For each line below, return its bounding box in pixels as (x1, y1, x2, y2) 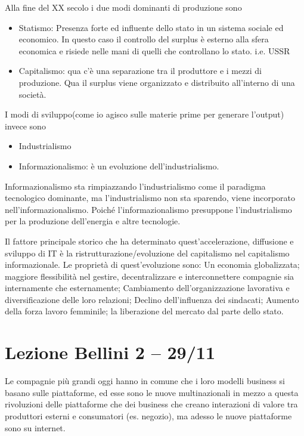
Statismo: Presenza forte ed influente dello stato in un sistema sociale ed (18, 21, 284, 33)
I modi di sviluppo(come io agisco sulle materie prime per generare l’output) (5, 108, 284, 120)
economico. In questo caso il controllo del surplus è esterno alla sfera (18, 33, 269, 45)
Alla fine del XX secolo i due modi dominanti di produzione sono (5, 1, 242, 13)
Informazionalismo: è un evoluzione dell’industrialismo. (18, 159, 219, 172)
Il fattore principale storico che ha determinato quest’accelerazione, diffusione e (5, 234, 294, 247)
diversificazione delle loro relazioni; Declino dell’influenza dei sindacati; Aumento (5, 293, 299, 305)
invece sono (5, 119, 46, 132)
